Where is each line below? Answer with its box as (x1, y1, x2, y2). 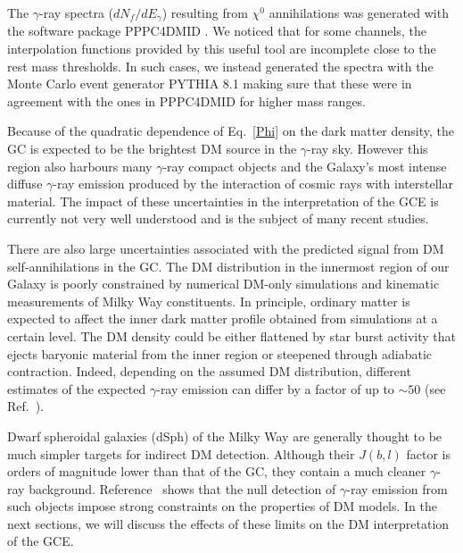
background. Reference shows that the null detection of (29, 479, 336, 498)
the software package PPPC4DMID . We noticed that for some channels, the (7, 21, 426, 40)
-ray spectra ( (39, 4, 114, 21)
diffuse (7, 174, 43, 193)
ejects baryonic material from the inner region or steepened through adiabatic (7, 344, 433, 363)
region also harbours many (7, 156, 153, 175)
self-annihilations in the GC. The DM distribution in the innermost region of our (7, 256, 450, 275)
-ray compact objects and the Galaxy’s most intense (162, 156, 447, 175)
